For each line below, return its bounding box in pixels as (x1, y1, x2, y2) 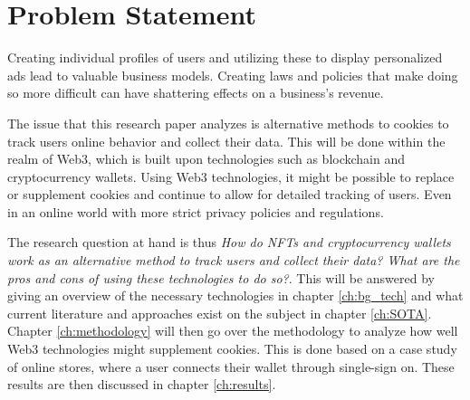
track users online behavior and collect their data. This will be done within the (7, 131, 446, 150)
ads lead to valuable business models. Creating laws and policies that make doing (7, 65, 458, 84)
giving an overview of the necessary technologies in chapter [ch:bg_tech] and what (7, 286, 464, 305)
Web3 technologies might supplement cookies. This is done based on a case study (7, 339, 457, 358)
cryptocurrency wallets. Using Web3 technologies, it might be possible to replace (7, 167, 455, 186)
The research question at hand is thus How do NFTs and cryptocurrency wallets (7, 233, 451, 252)
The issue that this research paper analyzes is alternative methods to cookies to (7, 113, 449, 132)
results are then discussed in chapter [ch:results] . (7, 375, 276, 394)
